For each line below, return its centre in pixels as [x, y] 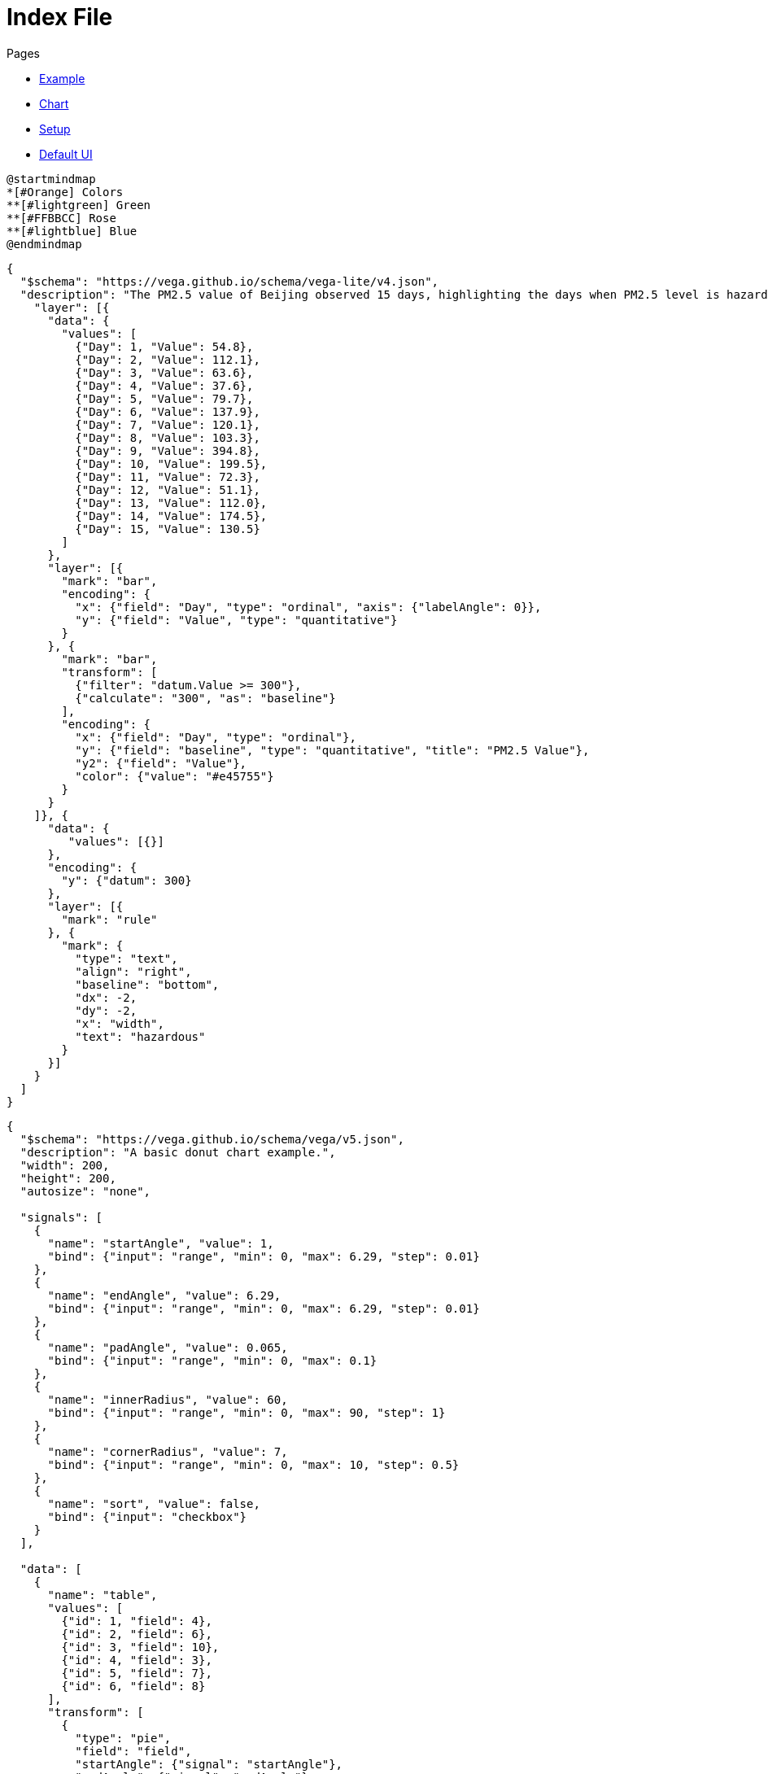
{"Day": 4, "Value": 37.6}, [164, 385]
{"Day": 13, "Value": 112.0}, [171, 502]
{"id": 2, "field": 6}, [137, 1634]
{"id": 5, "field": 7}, [137, 1673]
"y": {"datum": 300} [127, 880]
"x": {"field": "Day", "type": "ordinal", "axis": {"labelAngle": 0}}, [308, 607]
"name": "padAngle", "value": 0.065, [168, 1347]
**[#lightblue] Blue [72, 231]
